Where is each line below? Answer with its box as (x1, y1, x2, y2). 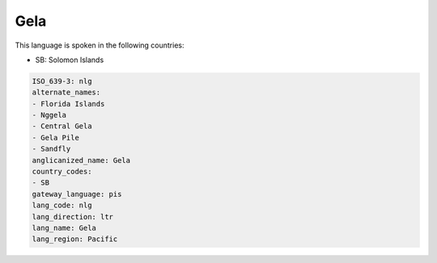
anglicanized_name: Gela (32, 156, 131, 165)
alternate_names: (32, 88, 101, 97)
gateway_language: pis (32, 190, 122, 198)
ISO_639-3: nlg (32, 77, 92, 86)
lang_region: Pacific (32, 235, 118, 244)
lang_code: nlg (32, 201, 92, 210)
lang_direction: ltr (32, 212, 113, 221)
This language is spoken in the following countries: (15, 40, 185, 50)
